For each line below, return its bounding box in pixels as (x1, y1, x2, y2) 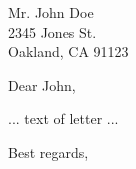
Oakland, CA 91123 (8, 41, 129, 62)
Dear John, (8, 74, 76, 95)
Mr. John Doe (8, 2, 94, 22)
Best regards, (8, 141, 89, 162)
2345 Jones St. (8, 21, 97, 42)
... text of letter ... (8, 108, 119, 129)
